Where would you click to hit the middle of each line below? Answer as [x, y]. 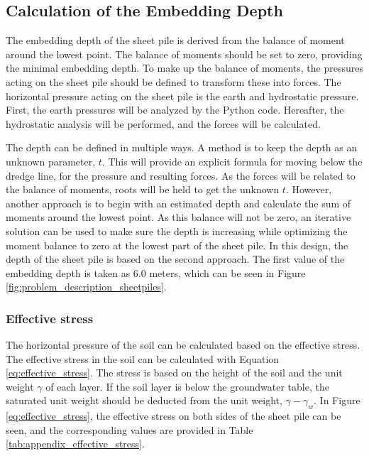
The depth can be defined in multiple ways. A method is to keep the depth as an [182, 147]
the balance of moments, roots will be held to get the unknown [143, 189]
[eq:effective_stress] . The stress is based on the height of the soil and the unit [174, 373]
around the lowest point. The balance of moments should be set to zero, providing [184, 54]
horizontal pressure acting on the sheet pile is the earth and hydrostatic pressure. [182, 96]
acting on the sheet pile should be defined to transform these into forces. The [174, 81]
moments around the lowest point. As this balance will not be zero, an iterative [178, 217]
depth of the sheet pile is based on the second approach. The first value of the [175, 259]
